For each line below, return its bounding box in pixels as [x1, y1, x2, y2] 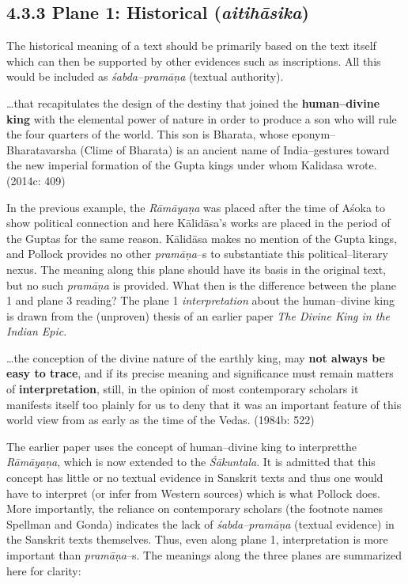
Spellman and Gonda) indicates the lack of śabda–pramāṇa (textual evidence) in [6, 515, 395, 532]
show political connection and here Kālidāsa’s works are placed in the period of [6, 214, 391, 231]
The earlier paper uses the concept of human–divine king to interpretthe [6, 438, 357, 454]
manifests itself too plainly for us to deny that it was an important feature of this [6, 396, 402, 412]
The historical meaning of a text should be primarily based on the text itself [6, 37, 376, 54]
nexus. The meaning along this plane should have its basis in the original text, [6, 260, 387, 277]
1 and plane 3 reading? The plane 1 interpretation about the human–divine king [6, 292, 395, 309]
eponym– [292, 126, 336, 142]
